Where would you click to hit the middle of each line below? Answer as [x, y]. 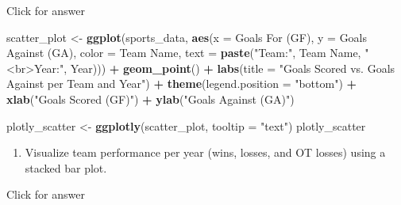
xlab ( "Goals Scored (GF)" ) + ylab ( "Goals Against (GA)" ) [150, 99]
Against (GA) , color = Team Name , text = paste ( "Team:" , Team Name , [184, 53]
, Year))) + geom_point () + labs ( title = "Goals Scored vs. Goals [229, 68]
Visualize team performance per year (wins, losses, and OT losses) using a [205, 152]
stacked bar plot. [66, 167]
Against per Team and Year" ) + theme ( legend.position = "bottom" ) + [182, 84]
